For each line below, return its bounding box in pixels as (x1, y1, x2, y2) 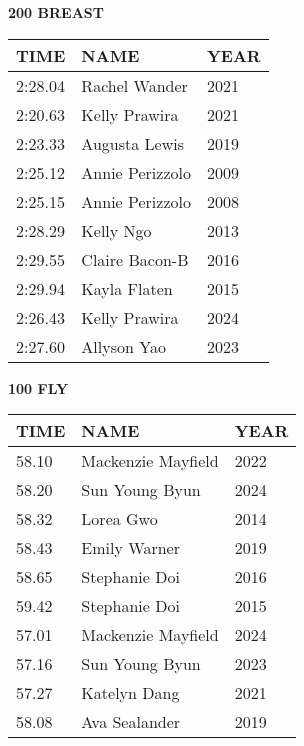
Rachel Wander (81, 73, 188, 97)
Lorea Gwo (81, 507, 158, 531)
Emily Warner (81, 536, 180, 560)
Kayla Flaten (81, 276, 173, 300)
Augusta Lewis (81, 131, 184, 155)
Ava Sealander (81, 710, 181, 734)
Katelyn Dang (81, 681, 180, 705)
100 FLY (8, 377, 69, 398)
